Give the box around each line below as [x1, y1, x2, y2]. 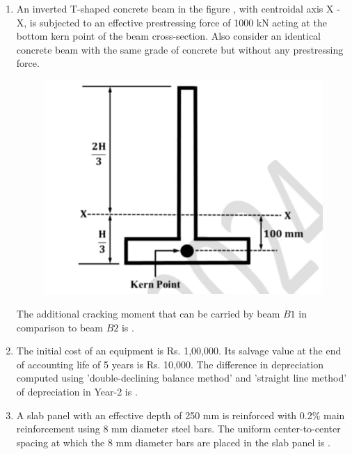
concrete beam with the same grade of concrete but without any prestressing [16, 42, 344, 56]
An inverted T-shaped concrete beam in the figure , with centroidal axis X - [16, 1, 340, 15]
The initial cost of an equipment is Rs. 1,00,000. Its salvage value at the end [16, 343, 342, 358]
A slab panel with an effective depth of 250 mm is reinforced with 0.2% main [16, 407, 345, 422]
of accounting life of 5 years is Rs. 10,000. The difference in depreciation [16, 357, 323, 371]
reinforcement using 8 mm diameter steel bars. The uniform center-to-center [16, 421, 341, 436]
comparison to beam [16, 320, 103, 334]
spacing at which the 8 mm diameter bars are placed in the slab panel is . [16, 435, 330, 449]
